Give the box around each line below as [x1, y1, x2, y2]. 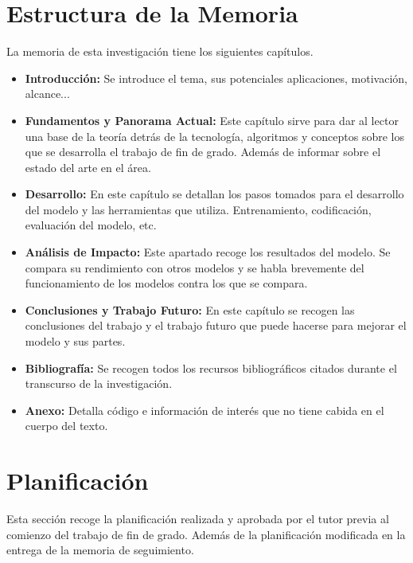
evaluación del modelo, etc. [25, 217, 157, 233]
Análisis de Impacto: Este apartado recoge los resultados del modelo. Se [25, 244, 391, 260]
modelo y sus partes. [25, 333, 126, 350]
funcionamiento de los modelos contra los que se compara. [25, 275, 308, 291]
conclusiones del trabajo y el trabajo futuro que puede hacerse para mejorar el [25, 317, 407, 334]
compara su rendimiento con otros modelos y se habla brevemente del [25, 259, 364, 276]
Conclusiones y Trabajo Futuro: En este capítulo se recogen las [25, 301, 355, 318]
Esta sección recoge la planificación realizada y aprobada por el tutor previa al [6, 510, 389, 527]
